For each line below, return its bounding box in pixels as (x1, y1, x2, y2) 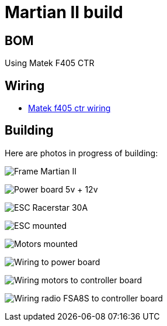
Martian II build (5, 2, 123, 22)
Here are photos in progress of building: (5, 147, 158, 158)
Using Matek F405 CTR (5, 58, 95, 68)
